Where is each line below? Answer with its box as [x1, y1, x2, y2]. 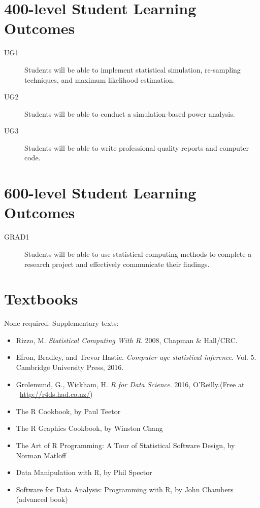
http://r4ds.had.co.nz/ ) [19, 389, 93, 399]
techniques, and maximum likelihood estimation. [24, 74, 175, 85]
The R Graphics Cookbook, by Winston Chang [16, 423, 163, 433]
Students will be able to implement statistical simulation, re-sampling [24, 64, 241, 75]
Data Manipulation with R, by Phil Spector [16, 467, 152, 478]
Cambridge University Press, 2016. [16, 362, 124, 372]
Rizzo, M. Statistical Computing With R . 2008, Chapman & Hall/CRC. [16, 334, 238, 345]
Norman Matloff [16, 450, 67, 460]
